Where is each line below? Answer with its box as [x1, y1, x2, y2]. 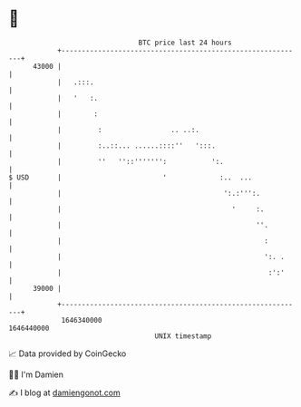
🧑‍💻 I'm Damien [8, 369, 64, 380]
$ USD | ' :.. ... [8, 172, 253, 182]
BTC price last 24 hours [138, 38, 232, 47]
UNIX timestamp [154, 331, 212, 341]
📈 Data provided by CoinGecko [8, 348, 127, 359]
